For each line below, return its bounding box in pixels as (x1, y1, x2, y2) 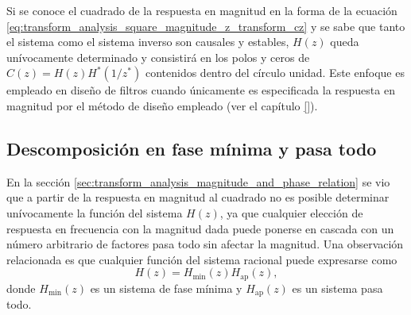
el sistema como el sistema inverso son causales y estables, (6, 33, 289, 50)
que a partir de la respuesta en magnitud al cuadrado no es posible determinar (6, 189, 390, 206)
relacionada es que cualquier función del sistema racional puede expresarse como (6, 251, 397, 267)
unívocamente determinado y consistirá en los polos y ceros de (6, 48, 310, 65)
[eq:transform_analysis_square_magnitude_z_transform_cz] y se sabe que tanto (6, 17, 405, 34)
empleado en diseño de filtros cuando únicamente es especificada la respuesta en (6, 82, 395, 98)
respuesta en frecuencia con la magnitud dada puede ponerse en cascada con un (6, 220, 394, 236)
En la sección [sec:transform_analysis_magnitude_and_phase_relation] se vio (6, 173, 390, 190)
